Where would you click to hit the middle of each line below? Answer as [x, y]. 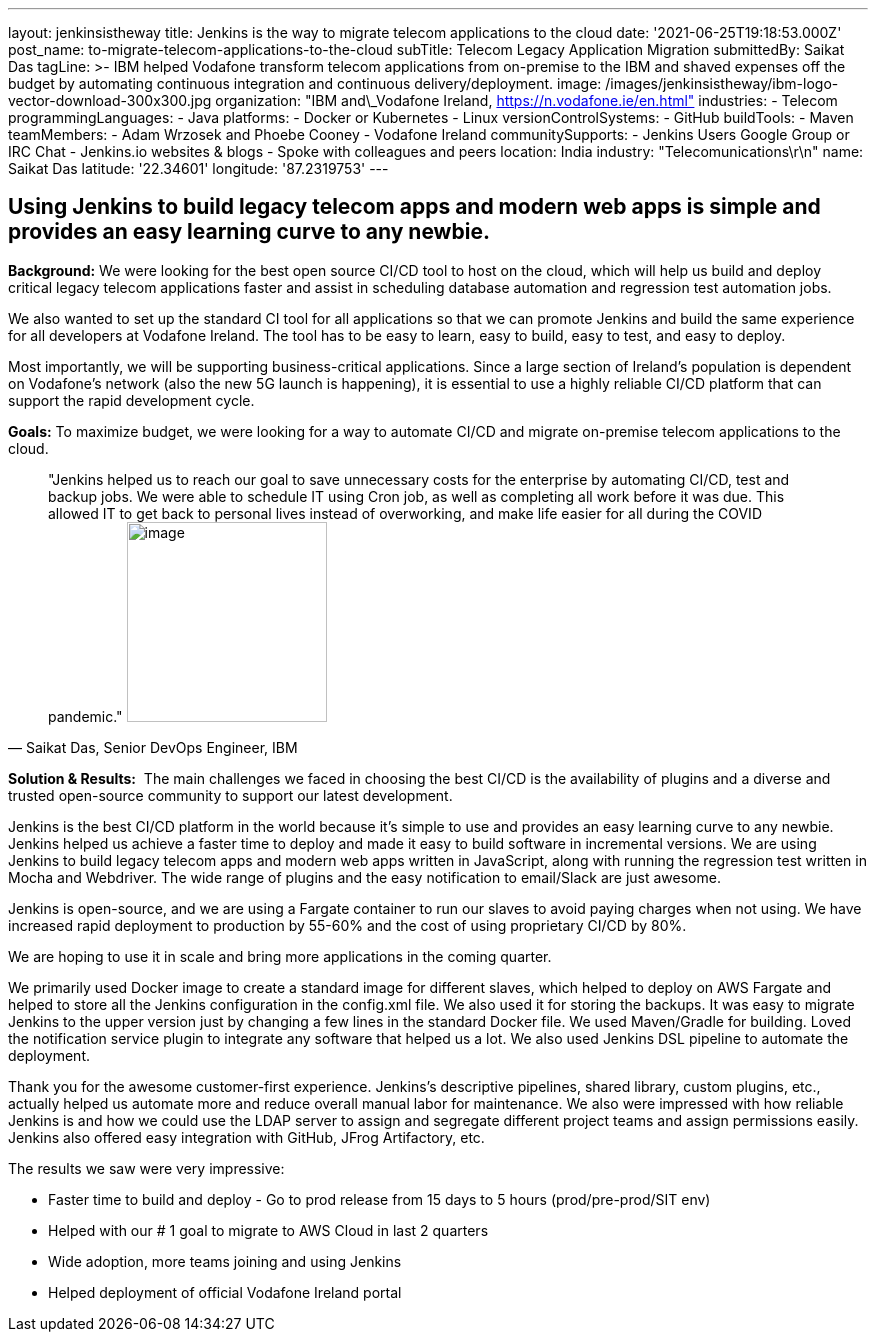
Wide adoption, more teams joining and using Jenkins [225, 1261]
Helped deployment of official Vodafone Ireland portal [225, 1292]
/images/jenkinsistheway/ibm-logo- [722, 83]
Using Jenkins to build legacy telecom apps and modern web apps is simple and [414, 207]
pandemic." [85, 716]
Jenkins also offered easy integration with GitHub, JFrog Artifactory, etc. [246, 1137]
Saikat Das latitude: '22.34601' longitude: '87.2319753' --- [198, 168]
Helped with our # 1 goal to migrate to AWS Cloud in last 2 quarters [268, 1230]
